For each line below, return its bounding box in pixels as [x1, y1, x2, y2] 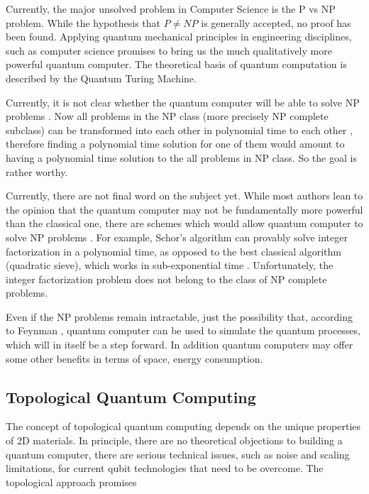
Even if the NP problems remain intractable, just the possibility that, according [6, 309, 353, 324]
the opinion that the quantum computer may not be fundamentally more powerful [6, 202, 363, 216]
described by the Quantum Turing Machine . [6, 70, 197, 85]
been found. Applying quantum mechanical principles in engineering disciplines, [6, 29, 352, 44]
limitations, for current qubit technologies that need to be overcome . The [6, 461, 324, 476]
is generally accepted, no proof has [201, 15, 351, 30]
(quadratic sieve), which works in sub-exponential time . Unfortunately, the [6, 258, 334, 273]
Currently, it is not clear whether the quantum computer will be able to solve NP [6, 94, 360, 109]
